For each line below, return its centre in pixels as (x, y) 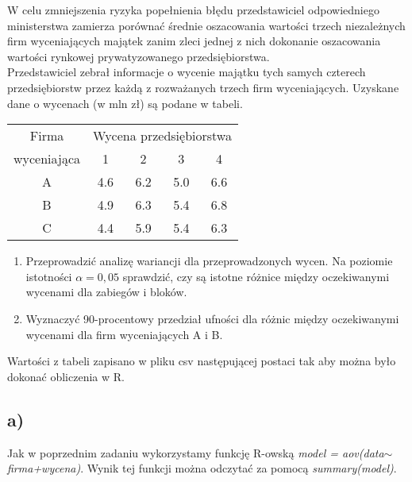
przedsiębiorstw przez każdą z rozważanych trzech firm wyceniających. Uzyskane (203, 87)
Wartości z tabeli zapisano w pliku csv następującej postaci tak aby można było (202, 361)
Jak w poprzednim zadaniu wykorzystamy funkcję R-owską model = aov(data (196, 452)
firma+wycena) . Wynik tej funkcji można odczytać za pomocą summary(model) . (202, 468)
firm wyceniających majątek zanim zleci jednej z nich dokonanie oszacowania (194, 41)
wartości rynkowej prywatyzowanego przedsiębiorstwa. (139, 56)
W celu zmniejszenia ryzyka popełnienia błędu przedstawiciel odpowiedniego (193, 10)
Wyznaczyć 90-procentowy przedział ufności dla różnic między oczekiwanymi (212, 318)
